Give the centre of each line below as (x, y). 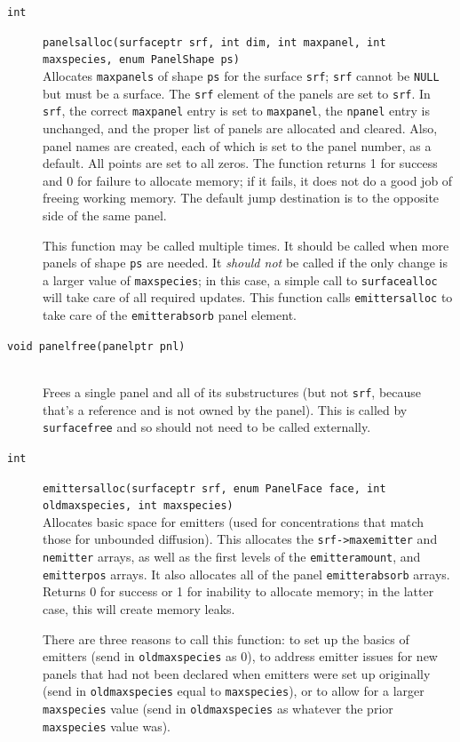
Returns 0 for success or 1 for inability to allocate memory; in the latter (238, 591)
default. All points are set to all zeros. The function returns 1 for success (240, 163)
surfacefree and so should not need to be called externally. (207, 427)
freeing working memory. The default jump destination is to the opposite (241, 198)
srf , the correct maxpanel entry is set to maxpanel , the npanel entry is (237, 111)
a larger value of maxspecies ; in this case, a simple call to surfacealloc (240, 279)
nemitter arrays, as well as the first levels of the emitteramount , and (232, 557)
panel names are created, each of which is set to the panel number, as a (237, 145)
